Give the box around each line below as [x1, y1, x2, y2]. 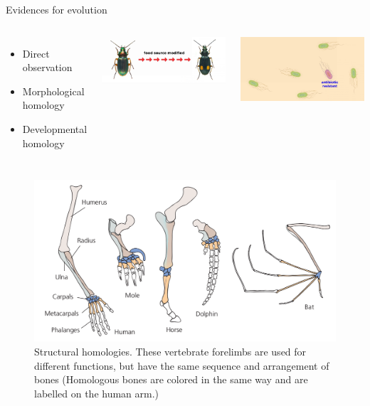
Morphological [22, 83, 85, 98]
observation [22, 60, 73, 75]
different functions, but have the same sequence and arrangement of [34, 358, 329, 373]
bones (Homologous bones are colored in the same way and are [34, 372, 308, 387]
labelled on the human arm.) [34, 385, 159, 400]
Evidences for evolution [6, 2, 107, 16]
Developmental [22, 121, 88, 136]
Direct [22, 46, 50, 60]
